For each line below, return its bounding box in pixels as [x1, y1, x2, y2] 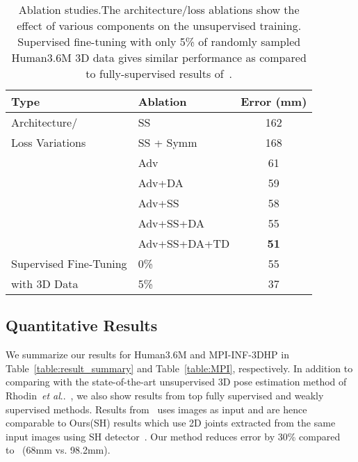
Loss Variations [11, 134, 86, 150]
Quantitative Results [6, 314, 158, 336]
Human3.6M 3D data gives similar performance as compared [11, 49, 307, 65]
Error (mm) [241, 93, 307, 109]
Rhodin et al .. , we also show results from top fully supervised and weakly [6, 388, 324, 402]
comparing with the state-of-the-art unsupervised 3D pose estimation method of [6, 374, 347, 389]
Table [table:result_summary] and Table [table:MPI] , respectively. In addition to [6, 360, 353, 375]
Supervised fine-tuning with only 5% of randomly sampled [17, 33, 301, 49]
